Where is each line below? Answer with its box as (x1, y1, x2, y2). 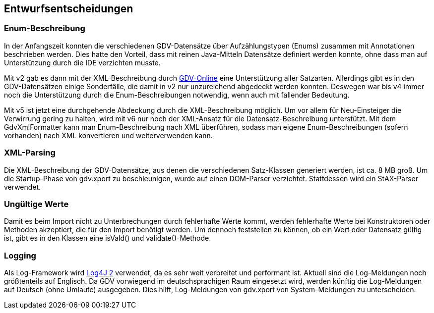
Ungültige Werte (4, 199, 69, 209)
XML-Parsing (4, 148, 56, 158)
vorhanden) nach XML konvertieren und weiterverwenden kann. (4, 131, 213, 140)
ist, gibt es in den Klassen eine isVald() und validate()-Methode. (4, 234, 211, 243)
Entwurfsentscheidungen (4, 2, 133, 15)
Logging (4, 250, 36, 261)
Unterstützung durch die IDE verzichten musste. (4, 58, 161, 67)
